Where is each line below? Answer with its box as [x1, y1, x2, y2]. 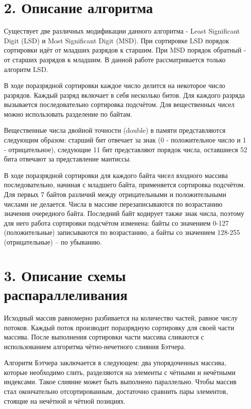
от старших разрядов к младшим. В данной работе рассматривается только [4, 54, 226, 64]
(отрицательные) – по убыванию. [4, 237, 102, 247]
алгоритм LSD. [4, 64, 48, 74]
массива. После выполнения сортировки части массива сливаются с [4, 332, 204, 342]
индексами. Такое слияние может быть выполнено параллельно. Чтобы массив [4, 376, 237, 387]
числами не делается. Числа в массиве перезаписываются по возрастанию [4, 198, 223, 209]
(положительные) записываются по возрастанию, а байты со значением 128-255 [4, 227, 240, 237]
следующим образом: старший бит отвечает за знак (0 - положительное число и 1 [4, 135, 247, 145]
